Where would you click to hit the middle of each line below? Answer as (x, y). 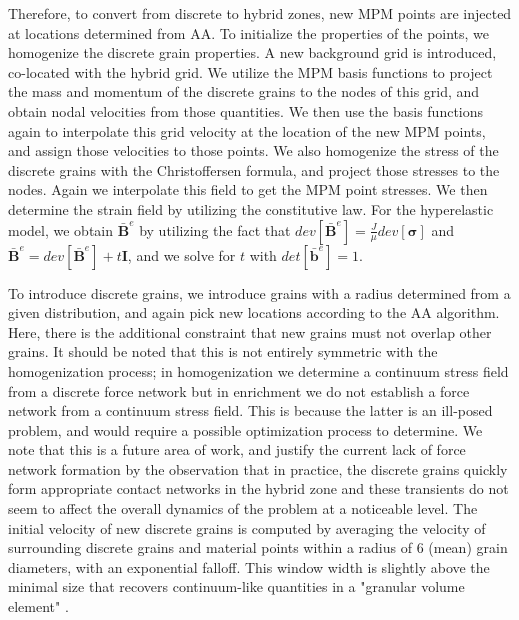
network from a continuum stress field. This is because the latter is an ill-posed (250, 410)
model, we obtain (60, 229)
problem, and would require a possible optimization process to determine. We (245, 429)
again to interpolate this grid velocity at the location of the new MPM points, (247, 130)
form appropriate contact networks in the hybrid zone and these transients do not (258, 488)
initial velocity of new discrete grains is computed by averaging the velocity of (247, 527)
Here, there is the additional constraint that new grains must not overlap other (250, 331)
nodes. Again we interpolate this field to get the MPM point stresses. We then (248, 189)
